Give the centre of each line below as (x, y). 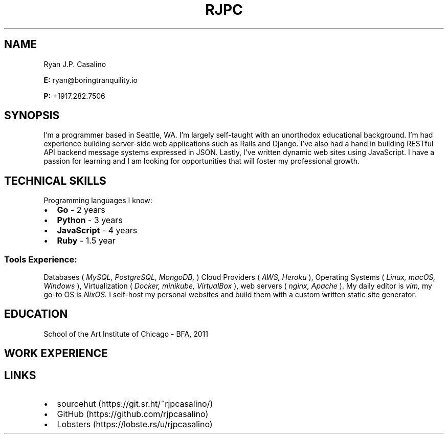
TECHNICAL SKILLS (55, 181)
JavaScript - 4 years (97, 231)
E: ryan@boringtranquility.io (91, 80)
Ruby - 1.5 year (86, 241)
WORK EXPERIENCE (56, 354)
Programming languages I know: (98, 201)
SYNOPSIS (32, 116)
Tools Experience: (41, 259)
